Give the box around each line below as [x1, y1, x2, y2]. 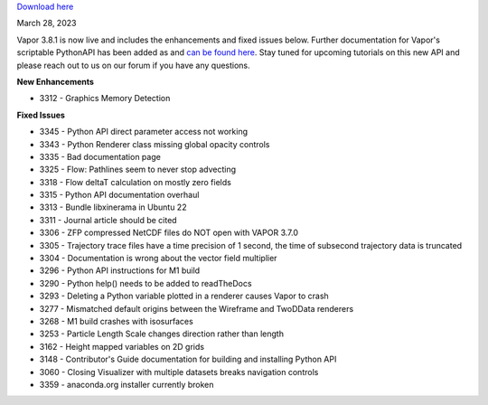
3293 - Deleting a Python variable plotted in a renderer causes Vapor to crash [39, 290, 329, 302]
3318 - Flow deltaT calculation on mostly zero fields [39, 176, 232, 187]
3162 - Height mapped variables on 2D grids [39, 341, 205, 352]
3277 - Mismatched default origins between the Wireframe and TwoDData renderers [39, 303, 354, 314]
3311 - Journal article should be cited [39, 214, 177, 225]
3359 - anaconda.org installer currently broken [39, 379, 214, 390]
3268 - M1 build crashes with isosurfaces [39, 316, 193, 326]
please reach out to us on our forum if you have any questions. [16, 60, 250, 71]
